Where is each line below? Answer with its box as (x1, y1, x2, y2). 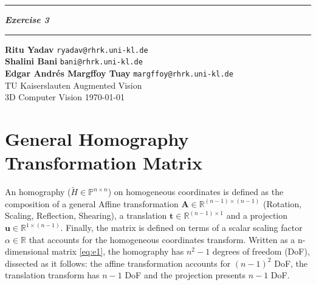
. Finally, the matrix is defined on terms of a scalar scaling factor (60, 221, 303, 234)
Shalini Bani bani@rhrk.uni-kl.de (5, 55, 143, 67)
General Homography (5, 126, 189, 151)
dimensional (5, 245, 49, 258)
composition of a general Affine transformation (5, 197, 179, 210)
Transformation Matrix (5, 150, 203, 175)
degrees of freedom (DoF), (212, 245, 310, 258)
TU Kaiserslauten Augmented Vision (5, 78, 142, 91)
